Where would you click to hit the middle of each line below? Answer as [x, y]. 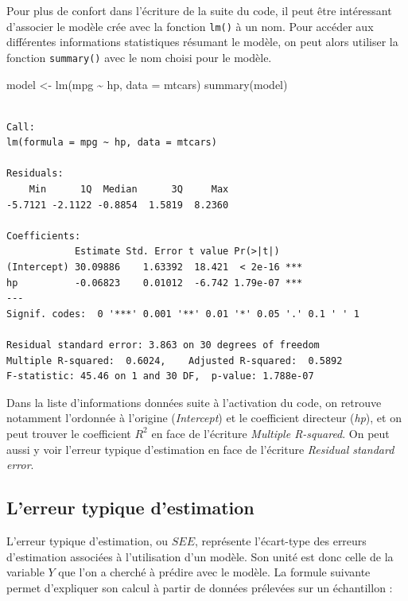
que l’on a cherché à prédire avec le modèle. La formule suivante [214, 572]
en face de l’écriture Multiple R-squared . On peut [270, 433]
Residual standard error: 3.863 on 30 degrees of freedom [163, 345]
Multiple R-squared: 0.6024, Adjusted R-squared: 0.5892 [175, 361]
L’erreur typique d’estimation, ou [87, 540]
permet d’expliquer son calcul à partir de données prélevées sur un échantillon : [200, 587]
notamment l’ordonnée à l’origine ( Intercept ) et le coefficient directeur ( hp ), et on [204, 418]
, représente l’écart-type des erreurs [280, 540]
